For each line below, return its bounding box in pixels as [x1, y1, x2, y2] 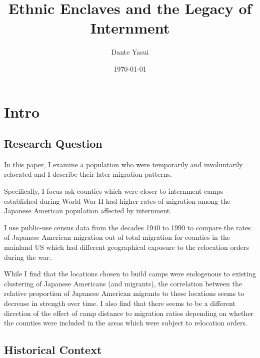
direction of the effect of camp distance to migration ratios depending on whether [4, 307, 253, 318]
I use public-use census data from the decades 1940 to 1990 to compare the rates [4, 222, 251, 232]
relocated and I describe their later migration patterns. [4, 169, 172, 179]
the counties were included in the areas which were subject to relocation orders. [4, 317, 248, 328]
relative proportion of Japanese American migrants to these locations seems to [4, 288, 244, 298]
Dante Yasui [111, 47, 149, 57]
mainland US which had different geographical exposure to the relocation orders [4, 242, 249, 252]
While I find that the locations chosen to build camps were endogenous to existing [4, 268, 256, 279]
